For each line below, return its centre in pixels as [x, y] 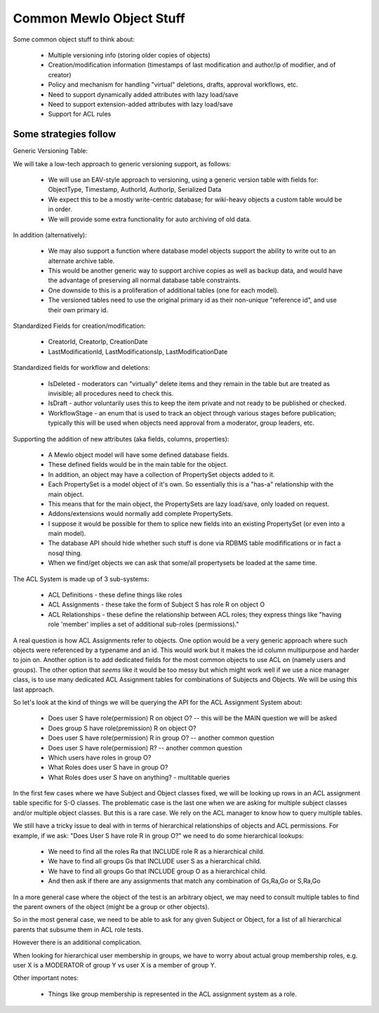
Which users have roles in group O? [100, 757]
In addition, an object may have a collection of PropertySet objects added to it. [161, 475]
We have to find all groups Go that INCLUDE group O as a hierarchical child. [158, 871]
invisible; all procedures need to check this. [111, 393]
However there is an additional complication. [77, 942]
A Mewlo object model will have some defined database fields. [139, 455]
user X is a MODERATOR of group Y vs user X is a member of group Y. [115, 965]
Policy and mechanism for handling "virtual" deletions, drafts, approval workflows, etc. [173, 85]
